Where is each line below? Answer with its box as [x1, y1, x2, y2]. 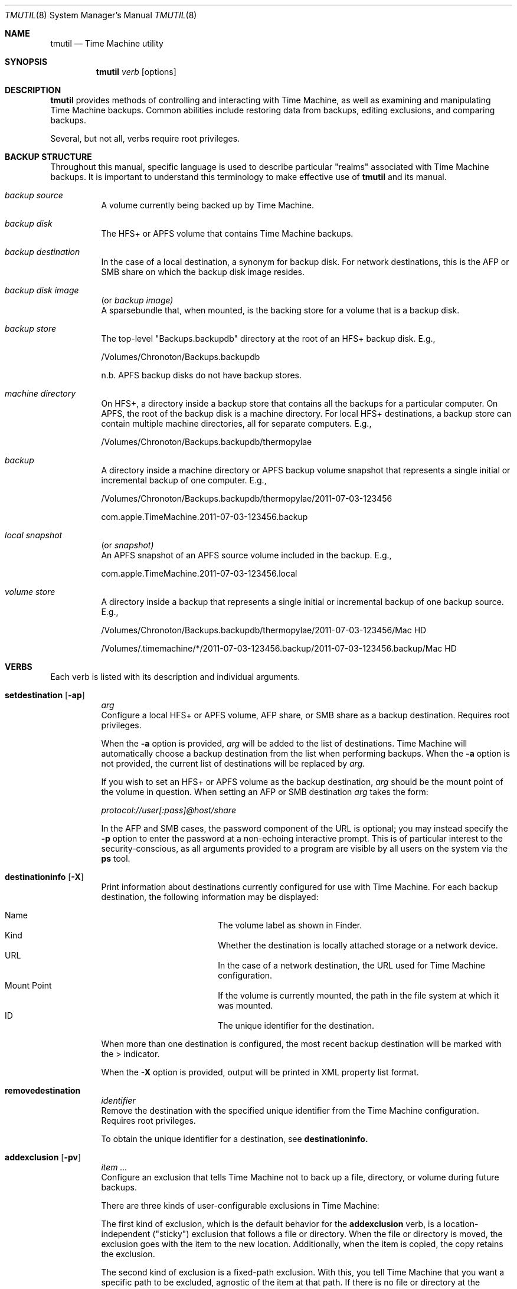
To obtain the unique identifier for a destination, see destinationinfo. [101, 1134, 368, 1144]
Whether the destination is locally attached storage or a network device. [218, 940, 498, 950]
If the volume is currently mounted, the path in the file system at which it [218, 990, 499, 1000]
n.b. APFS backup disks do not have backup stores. [101, 370, 302, 380]
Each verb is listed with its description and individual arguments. [50, 672, 300, 682]
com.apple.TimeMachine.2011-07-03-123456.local [101, 568, 297, 578]
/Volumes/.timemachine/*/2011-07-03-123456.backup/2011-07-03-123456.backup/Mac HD [101, 643, 457, 653]
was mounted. [218, 1000, 273, 1010]
